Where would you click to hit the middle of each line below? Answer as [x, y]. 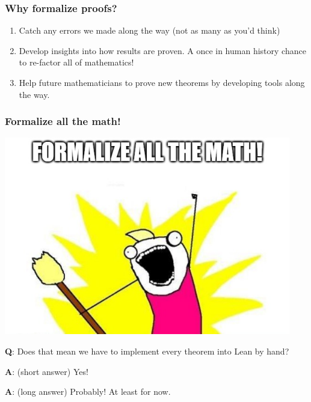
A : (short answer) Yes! [47, 371]
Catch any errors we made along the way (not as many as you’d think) [149, 30]
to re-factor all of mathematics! [76, 62]
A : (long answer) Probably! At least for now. [88, 391]
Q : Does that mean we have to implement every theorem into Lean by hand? [147, 351]
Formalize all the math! [63, 121]
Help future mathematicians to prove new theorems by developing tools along [162, 82]
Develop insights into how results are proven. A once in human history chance [162, 50]
